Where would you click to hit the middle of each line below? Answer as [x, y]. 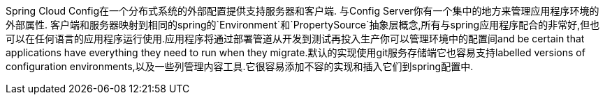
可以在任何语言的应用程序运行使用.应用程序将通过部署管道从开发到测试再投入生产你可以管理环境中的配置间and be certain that [295, 39]
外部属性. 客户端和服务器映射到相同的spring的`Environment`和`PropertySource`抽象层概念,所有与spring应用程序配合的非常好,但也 [303, 25]
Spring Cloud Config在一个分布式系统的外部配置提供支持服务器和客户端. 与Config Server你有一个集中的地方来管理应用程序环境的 [302, 11]
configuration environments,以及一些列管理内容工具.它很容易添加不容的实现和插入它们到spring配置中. [240, 66]
